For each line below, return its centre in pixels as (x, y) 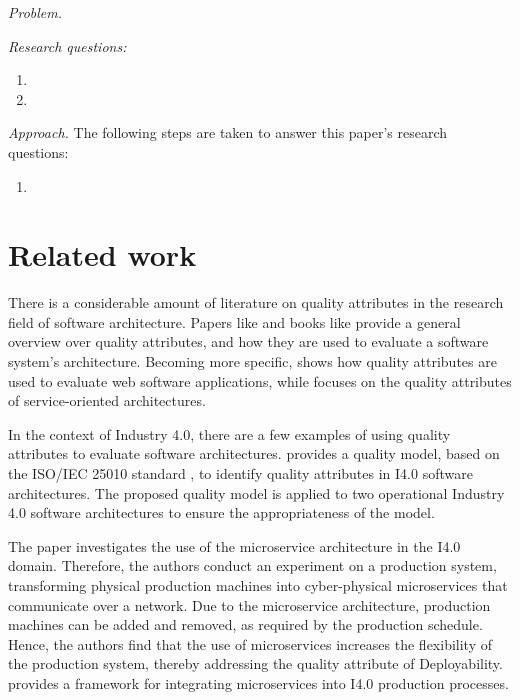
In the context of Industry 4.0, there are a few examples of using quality (229, 433)
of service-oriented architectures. (107, 400)
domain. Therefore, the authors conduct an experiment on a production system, (252, 565)
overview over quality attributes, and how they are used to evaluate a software (248, 341)
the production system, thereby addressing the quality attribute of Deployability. (255, 663)
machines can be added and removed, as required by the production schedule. (245, 624)
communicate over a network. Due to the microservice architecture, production (249, 604)
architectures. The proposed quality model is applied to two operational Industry (256, 492)
